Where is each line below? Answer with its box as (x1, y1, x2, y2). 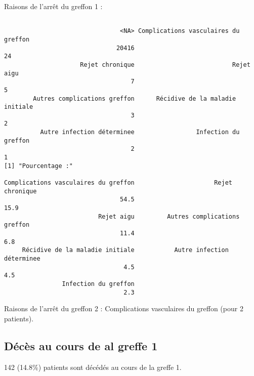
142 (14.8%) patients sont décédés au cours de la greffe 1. (4, 361, 182, 372)
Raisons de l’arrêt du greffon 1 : (4, 1, 103, 11)
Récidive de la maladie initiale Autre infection (22, 246, 229, 254)
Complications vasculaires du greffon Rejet (4, 179, 233, 187)
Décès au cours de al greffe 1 (4, 338, 158, 353)
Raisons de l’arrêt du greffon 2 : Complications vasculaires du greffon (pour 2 (4, 303, 243, 314)
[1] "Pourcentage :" (4, 162, 73, 170)
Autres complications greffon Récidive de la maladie (33, 95, 236, 102)
